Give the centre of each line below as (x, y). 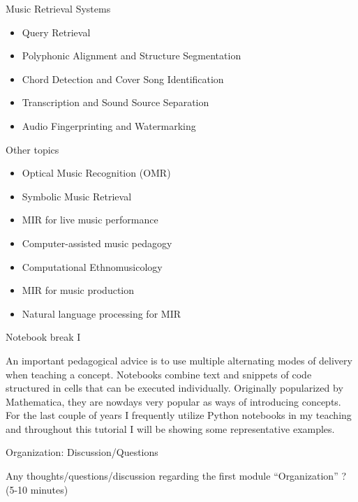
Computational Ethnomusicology (92, 266)
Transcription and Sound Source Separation (115, 102)
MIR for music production (78, 290)
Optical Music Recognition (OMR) (96, 173)
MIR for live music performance (90, 220)
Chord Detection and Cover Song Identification (123, 79)
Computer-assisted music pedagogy (97, 243)
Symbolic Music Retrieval (77, 196)
